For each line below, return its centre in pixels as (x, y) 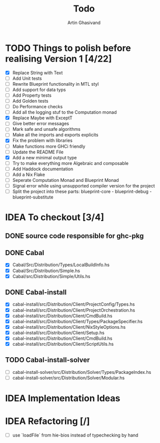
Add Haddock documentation (43, 169)
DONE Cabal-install (36, 292)
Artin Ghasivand (84, 23)
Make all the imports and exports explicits (55, 135)
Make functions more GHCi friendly (49, 146)
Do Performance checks (37, 107)
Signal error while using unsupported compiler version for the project (83, 185)
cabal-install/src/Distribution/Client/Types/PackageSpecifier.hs (77, 321)
